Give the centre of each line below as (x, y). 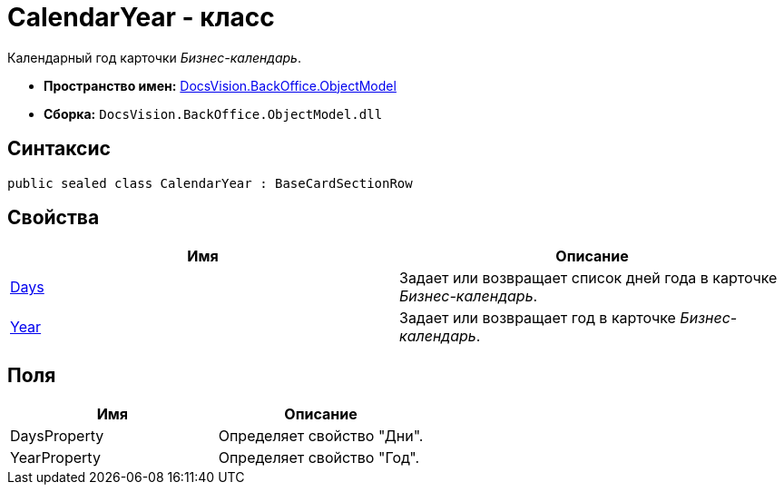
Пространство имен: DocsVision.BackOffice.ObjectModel (220, 85)
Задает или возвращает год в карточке (538, 318)
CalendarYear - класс (141, 17)
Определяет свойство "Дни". (321, 436)
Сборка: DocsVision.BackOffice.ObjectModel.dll (213, 113)
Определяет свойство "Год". (319, 458)
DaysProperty (57, 436)
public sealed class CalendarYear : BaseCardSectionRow (210, 183)
